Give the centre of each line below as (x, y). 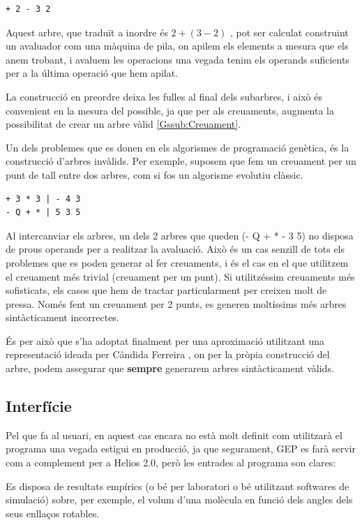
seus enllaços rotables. (53, 513)
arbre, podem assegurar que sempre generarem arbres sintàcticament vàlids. (170, 368)
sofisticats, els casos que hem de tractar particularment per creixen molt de (166, 290)
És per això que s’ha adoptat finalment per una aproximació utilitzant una (165, 340)
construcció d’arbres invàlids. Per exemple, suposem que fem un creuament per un (181, 161)
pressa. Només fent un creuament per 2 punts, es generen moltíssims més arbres (176, 303)
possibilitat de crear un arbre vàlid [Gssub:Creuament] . (123, 124)
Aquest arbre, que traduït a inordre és (87, 32)
